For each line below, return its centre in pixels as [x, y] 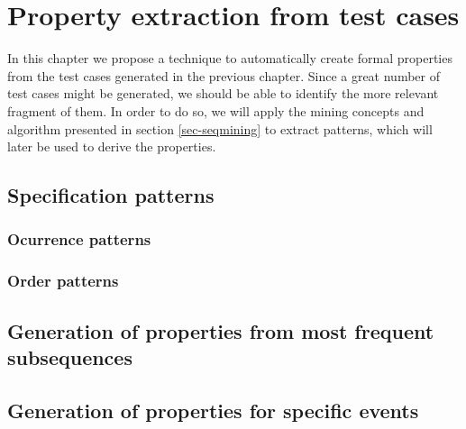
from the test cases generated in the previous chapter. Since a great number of [224, 75]
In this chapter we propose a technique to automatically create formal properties [230, 58]
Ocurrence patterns [79, 239]
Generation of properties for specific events [213, 410]
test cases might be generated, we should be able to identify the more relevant [223, 93]
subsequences [70, 356]
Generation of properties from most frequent [221, 330]
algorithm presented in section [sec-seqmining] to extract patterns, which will [220, 128]
